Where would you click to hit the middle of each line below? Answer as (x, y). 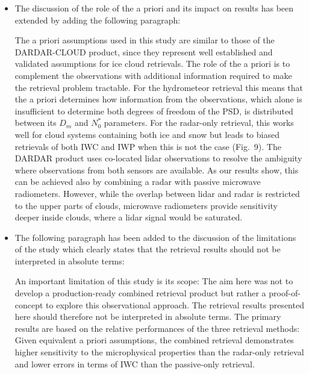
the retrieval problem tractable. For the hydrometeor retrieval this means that (159, 87)
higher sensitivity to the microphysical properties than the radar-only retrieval (159, 352)
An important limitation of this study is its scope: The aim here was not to (154, 281)
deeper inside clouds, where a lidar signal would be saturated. (129, 217)
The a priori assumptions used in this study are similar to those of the (145, 40)
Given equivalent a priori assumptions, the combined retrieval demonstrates (154, 340)
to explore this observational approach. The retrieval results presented (175, 304)
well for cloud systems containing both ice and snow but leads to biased (147, 134)
